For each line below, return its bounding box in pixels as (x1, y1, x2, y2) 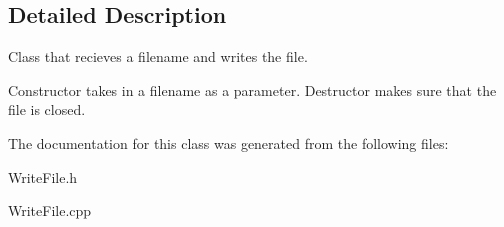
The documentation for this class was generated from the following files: (8, 132, 449, 153)
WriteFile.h (8, 166, 78, 187)
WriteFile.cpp (8, 200, 92, 221)
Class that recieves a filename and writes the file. (8, 46, 308, 67)
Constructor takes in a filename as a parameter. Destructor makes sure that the (8, 79, 497, 100)
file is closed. (8, 99, 86, 120)
